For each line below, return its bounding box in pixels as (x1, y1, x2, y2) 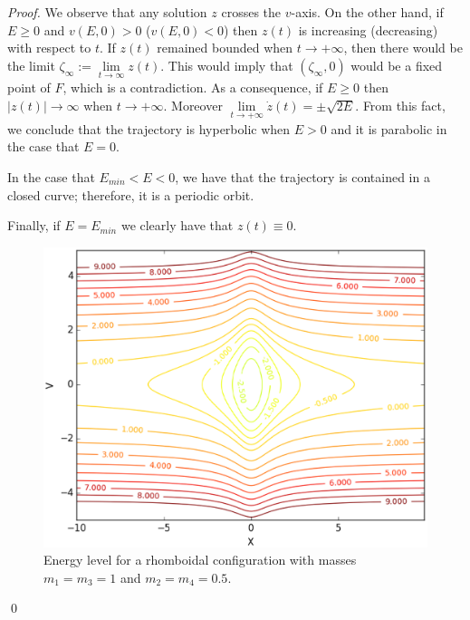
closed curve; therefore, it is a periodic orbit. (7, 185, 254, 204)
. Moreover (163, 95, 223, 114)
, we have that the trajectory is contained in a (175, 168, 430, 186)
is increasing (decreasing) (298, 20, 438, 39)
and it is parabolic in (331, 119, 447, 138)
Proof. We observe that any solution (7, 3, 207, 21)
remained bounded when (157, 38, 293, 57)
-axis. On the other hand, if (291, 3, 444, 21)
